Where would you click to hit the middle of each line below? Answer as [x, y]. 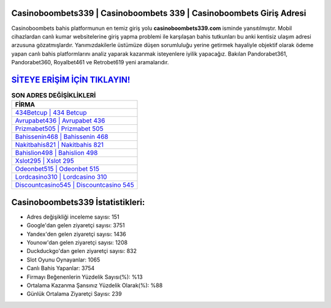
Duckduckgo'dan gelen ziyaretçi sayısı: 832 [82, 251]
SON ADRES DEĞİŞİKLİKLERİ [54, 96]
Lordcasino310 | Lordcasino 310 [61, 177]
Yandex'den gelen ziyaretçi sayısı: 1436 [77, 234]
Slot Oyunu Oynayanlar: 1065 [63, 260]
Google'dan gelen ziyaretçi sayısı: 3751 [76, 225]
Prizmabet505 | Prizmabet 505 [59, 129]
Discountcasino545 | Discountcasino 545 [74, 185]
